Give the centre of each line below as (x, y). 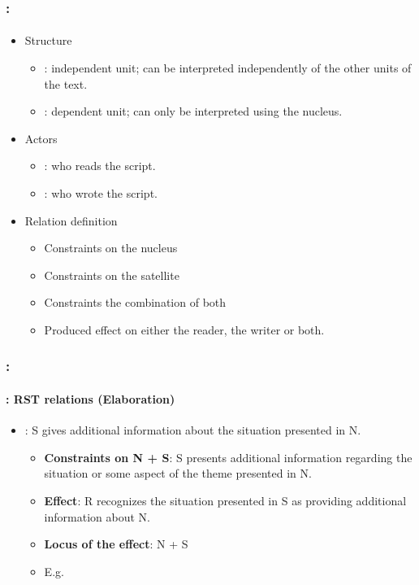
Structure (48, 40)
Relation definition (71, 220)
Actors (41, 138)
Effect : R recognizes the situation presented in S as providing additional (225, 500)
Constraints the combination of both (135, 302)
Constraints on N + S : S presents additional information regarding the (228, 457)
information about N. (97, 516)
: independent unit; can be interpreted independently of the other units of (228, 68)
